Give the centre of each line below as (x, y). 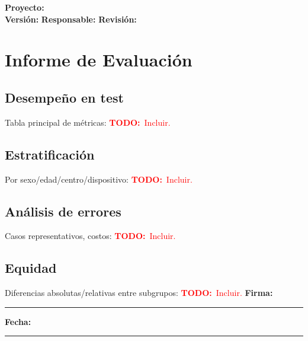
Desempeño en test (64, 97)
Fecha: (18, 321)
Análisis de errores (63, 211)
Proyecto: (25, 7)
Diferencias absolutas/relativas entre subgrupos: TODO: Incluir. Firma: (139, 293)
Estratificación (50, 154)
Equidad (31, 268)
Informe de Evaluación (99, 60)
